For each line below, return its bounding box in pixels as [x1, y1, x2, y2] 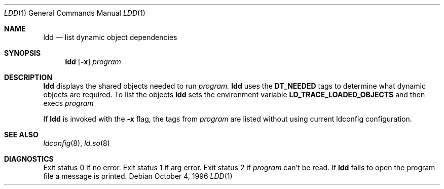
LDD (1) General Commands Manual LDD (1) [4, 9, 145, 17]
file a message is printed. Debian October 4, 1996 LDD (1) [43, 172, 233, 180]
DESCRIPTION [4, 73, 53, 82]
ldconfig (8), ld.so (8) [43, 139, 110, 147]
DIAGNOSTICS [4, 155, 54, 163]
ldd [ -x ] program [65, 57, 121, 66]
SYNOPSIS [4, 49, 41, 57]
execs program [43, 99, 94, 107]
